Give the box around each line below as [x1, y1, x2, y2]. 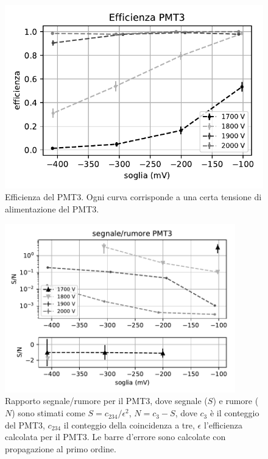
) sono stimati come [12, 407, 85, 419]
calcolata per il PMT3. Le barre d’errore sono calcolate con [5, 430, 226, 443]
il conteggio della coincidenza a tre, [63, 418, 195, 431]
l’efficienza [203, 418, 242, 431]
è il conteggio [210, 407, 259, 419]
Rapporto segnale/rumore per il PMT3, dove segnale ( [5, 394, 208, 407]
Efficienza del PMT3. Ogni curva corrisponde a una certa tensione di [5, 190, 262, 203]
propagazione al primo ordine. [5, 442, 116, 455]
